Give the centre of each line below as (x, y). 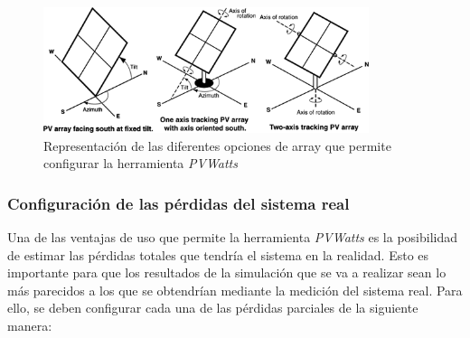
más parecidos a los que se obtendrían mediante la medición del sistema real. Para (235, 290)
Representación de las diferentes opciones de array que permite (217, 145)
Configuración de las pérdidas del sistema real (179, 203)
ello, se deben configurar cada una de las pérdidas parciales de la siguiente (213, 308)
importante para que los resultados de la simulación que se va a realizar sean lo (227, 272)
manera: (30, 325)
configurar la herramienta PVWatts (141, 163)
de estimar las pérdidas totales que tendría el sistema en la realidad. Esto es (218, 254)
